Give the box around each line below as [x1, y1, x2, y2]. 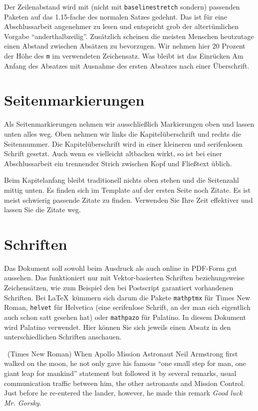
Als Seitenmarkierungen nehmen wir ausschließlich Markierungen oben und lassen [4, 119, 254, 129]
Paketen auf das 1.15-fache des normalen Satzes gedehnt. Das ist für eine [4, 11, 227, 22]
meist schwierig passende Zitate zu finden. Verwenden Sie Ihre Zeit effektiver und [4, 194, 253, 205]
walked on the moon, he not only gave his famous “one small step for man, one [4, 358, 246, 368]
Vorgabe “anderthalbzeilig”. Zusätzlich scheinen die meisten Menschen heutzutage [4, 31, 254, 41]
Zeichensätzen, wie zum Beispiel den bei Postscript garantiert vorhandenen [4, 282, 233, 293]
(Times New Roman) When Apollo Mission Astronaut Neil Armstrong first [7, 348, 238, 358]
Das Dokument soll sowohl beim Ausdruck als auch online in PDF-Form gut [4, 262, 237, 273]
